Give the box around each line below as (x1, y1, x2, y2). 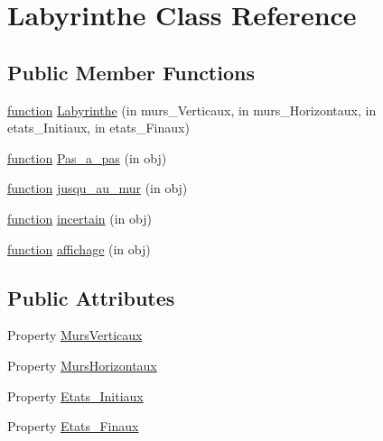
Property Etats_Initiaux (7, 386, 144, 405)
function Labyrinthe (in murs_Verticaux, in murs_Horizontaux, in (7, 100, 377, 119)
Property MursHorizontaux (7, 355, 157, 374)
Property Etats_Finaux (7, 417, 139, 436)
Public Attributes (7, 283, 175, 311)
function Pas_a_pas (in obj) (7, 148, 167, 167)
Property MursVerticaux (7, 326, 143, 345)
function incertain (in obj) (7, 208, 152, 227)
